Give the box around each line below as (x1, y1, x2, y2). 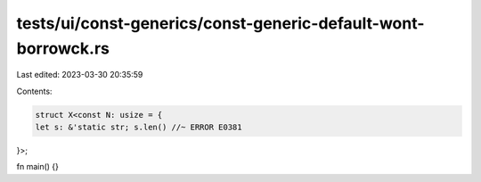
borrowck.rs (16, 38, 110, 58)
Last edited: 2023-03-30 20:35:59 (16, 70, 143, 80)
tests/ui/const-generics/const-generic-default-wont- (16, 13, 425, 33)
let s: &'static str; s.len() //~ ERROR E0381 (35, 122, 242, 133)
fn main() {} (16, 161, 60, 172)
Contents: (16, 86, 53, 96)
